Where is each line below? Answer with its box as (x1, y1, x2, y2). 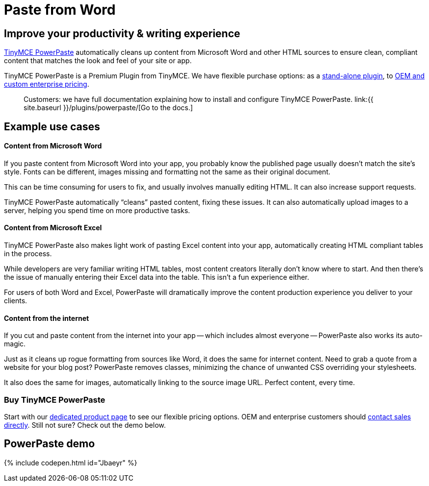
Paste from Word (4, 1, 116, 18)
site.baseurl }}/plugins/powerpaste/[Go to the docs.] (24, 103, 193, 112)
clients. (4, 296, 27, 305)
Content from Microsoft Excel (4, 223, 102, 232)
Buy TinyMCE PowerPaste (4, 394, 106, 405)
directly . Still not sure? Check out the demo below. (4, 421, 166, 429)
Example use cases (4, 120, 100, 133)
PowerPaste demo (4, 437, 95, 450)
